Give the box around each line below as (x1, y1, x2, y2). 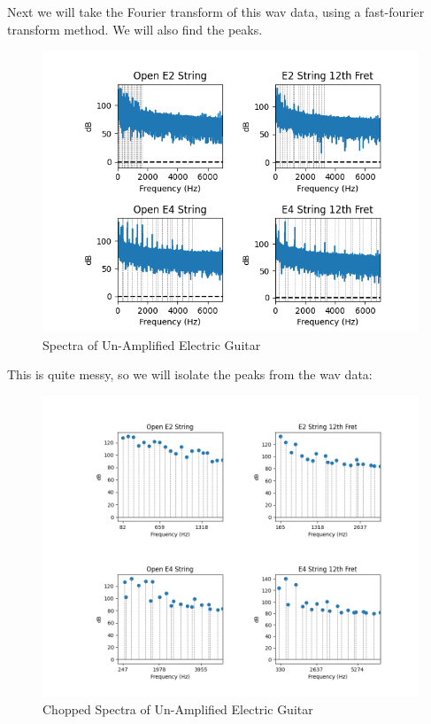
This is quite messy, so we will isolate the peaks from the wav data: (7, 365, 373, 384)
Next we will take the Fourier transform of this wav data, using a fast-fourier (7, 3, 425, 20)
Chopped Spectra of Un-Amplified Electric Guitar (42, 699, 313, 718)
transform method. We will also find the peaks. (7, 19, 263, 38)
